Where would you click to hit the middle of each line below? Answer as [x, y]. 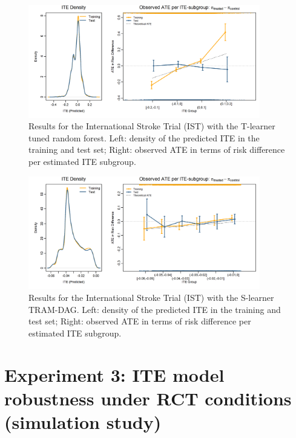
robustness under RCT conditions [148, 398]
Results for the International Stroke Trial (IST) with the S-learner [151, 297]
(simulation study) [83, 421]
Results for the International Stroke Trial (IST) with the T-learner [152, 126]
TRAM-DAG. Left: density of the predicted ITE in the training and [155, 309]
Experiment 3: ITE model [114, 374]
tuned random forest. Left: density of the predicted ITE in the [144, 137]
